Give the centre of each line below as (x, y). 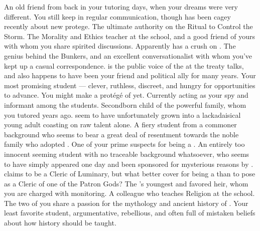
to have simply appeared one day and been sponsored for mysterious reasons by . (129, 164)
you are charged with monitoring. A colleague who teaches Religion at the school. (129, 193)
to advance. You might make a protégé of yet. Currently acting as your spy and (126, 95)
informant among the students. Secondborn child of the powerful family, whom (125, 104)
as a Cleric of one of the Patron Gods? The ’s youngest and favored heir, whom (126, 183)
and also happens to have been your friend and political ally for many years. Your (130, 75)
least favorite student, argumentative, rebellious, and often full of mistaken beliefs (130, 213)
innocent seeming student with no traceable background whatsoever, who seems (127, 154)
